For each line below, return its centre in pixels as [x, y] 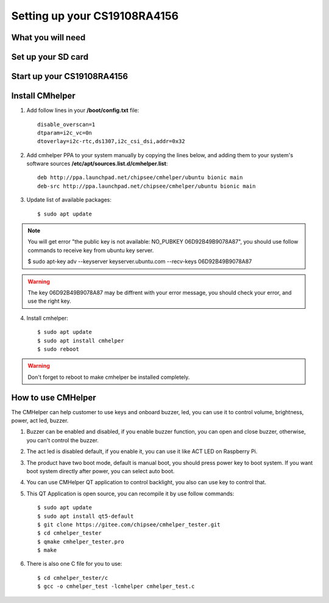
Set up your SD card [50, 57]
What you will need [48, 37]
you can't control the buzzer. [62, 440]
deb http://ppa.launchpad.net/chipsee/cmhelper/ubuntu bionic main [140, 178]
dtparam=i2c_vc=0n [65, 133]
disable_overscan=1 [66, 124]
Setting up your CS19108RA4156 [95, 16]
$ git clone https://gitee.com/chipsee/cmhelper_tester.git [129, 524]
